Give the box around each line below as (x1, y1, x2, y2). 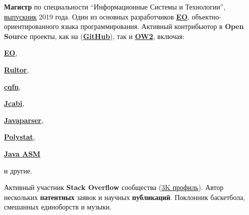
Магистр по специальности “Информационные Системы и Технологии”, (4, 1, 226, 11)
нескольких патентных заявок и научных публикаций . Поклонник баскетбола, (4, 191, 246, 202)
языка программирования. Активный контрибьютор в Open (61, 21, 244, 31)
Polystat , (4, 131, 35, 142)
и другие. (4, 165, 32, 175)
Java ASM (4, 148, 40, 158)
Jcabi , (4, 98, 24, 108)
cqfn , (4, 81, 21, 91)
